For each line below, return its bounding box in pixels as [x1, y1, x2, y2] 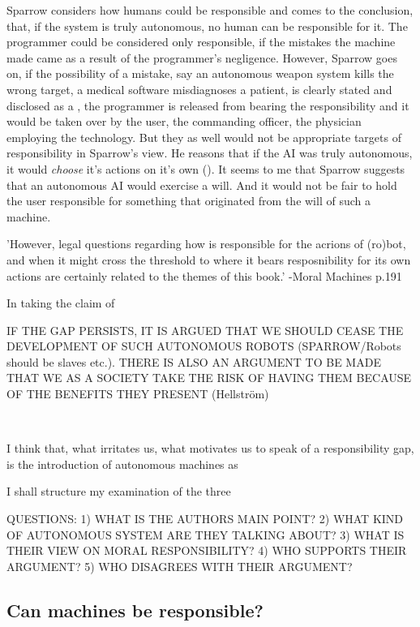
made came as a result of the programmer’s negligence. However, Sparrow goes [6, 49, 397, 66]
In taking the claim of [6, 294, 115, 311]
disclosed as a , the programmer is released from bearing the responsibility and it [6, 97, 409, 114]
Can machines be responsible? [6, 597, 264, 622]
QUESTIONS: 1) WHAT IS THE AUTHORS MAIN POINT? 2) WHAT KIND [6, 510, 404, 527]
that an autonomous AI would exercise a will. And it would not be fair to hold [6, 176, 397, 193]
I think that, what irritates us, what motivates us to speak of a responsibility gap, [6, 440, 414, 457]
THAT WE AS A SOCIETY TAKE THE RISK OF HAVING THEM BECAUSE [6, 369, 412, 386]
